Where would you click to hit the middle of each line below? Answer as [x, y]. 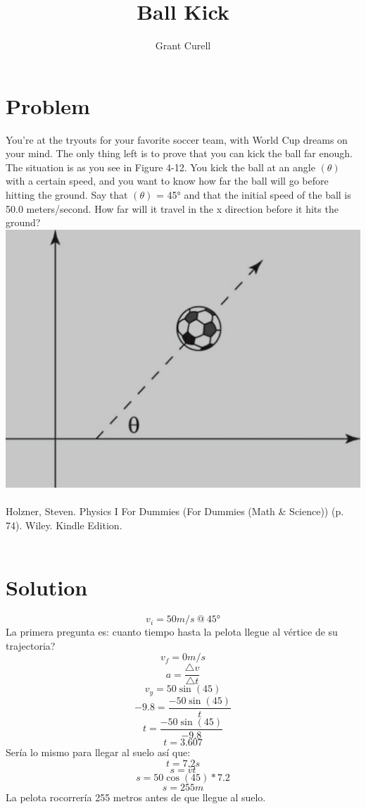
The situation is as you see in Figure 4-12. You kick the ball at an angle [160, 167]
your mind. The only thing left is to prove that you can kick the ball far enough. [179, 153]
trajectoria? [31, 645]
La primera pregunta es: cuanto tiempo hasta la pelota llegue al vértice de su [172, 632]
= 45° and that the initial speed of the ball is [253, 195]
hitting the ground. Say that [67, 195]
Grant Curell [183, 45]
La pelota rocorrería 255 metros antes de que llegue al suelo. [136, 797]
